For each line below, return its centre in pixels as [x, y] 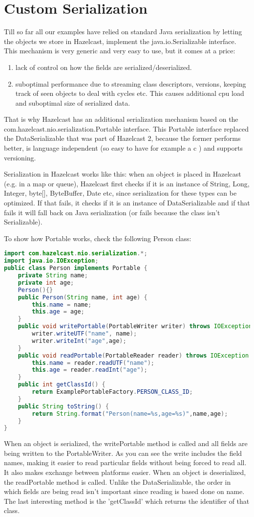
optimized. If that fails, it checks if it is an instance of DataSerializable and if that [127, 203]
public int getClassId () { [62, 385]
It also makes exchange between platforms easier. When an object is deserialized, [125, 472]
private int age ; [46, 282]
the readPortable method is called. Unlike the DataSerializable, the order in [117, 482]
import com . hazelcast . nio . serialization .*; [76, 254]
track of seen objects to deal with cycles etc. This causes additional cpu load [130, 93]
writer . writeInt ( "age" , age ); [79, 341]
